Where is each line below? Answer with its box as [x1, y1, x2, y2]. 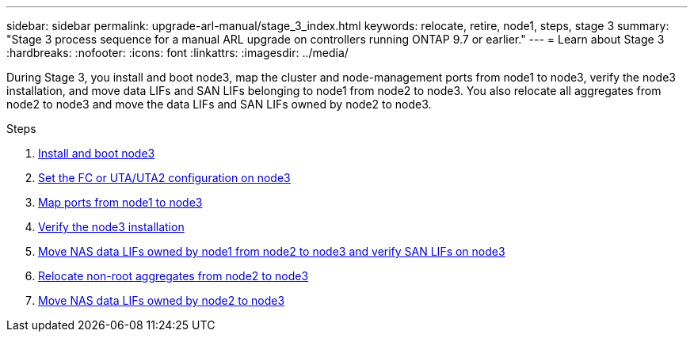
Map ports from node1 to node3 [38, 196, 203, 209]
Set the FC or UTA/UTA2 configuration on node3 [38, 171, 291, 184]
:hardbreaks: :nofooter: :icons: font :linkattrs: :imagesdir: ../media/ [6, 46, 349, 59]
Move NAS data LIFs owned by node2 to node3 [38, 294, 285, 307]
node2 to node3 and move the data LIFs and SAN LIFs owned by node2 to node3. [6, 97, 432, 111]
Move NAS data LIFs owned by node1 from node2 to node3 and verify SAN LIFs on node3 [38, 245, 505, 258]
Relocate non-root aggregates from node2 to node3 [38, 269, 309, 283]
